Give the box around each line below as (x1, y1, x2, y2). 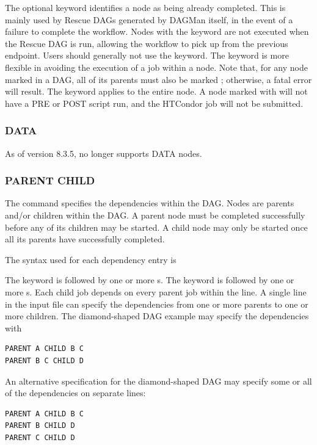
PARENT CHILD (5, 173, 95, 188)
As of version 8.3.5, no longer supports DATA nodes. (5, 147, 202, 159)
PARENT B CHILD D (5, 421, 75, 430)
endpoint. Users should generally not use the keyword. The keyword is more (5, 49, 289, 62)
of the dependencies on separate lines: (5, 386, 146, 399)
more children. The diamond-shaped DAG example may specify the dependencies (5, 309, 309, 322)
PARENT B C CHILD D (5, 356, 84, 365)
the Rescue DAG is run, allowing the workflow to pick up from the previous (5, 37, 288, 49)
